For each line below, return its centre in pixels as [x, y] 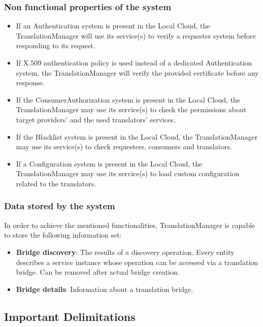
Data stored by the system [60, 206]
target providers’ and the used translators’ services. [96, 119]
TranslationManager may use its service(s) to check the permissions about [131, 109]
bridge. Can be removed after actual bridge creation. [98, 272]
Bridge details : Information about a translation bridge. [105, 289]
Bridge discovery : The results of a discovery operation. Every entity [125, 252]
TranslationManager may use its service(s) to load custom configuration [128, 173]
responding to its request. [56, 45]
